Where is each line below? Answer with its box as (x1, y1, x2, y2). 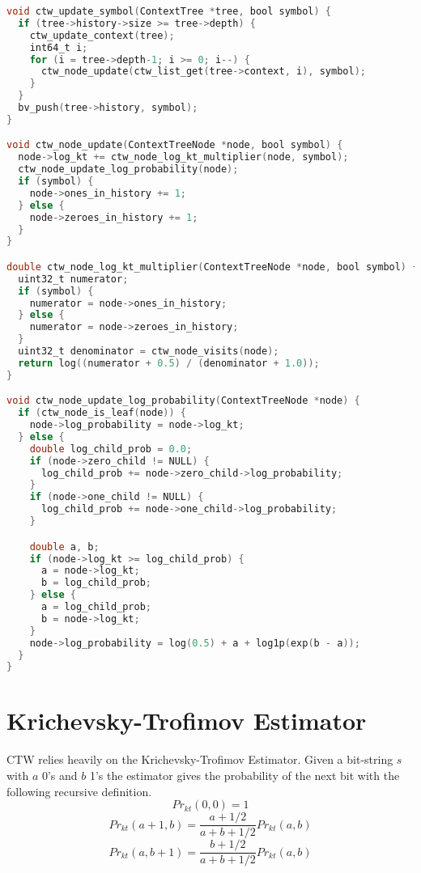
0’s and (41, 766, 78, 783)
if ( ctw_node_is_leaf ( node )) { (18, 407, 187, 419)
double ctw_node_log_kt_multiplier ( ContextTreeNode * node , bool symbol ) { (6, 261, 419, 273)
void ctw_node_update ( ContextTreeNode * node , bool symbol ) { (6, 139, 343, 151)
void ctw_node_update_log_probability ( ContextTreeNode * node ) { (6, 395, 360, 407)
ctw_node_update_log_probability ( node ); (18, 163, 239, 176)
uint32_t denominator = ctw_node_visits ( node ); (18, 345, 279, 358)
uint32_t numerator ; (18, 273, 129, 285)
